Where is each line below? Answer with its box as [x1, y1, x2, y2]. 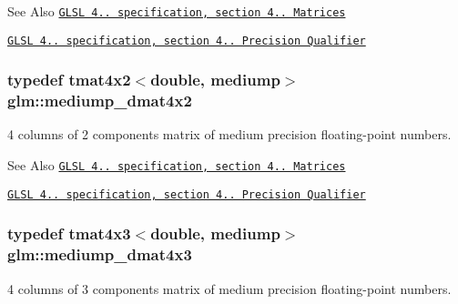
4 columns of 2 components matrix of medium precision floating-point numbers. [7, 125, 452, 144]
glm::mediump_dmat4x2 [7, 89, 192, 112]
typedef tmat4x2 [7, 68, 131, 91]
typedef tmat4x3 [7, 222, 131, 245]
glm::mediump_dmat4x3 [7, 243, 192, 266]
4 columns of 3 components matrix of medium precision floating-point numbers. [7, 279, 452, 298]
